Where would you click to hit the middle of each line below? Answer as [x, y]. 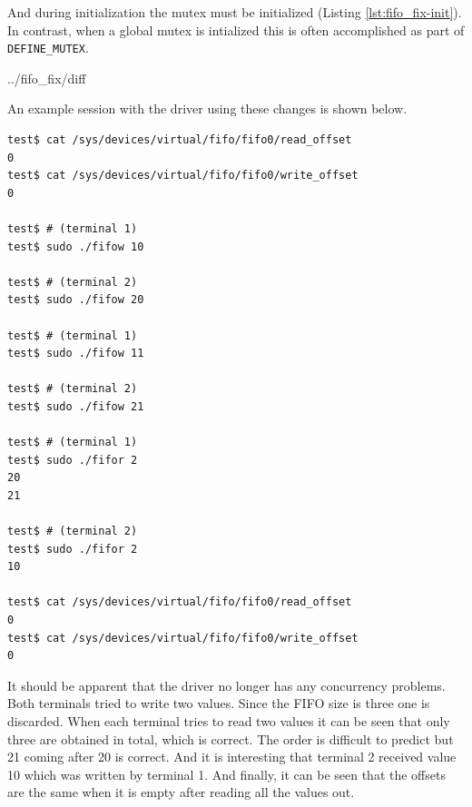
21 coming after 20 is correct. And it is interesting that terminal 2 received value [232, 757]
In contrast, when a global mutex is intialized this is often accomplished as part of [236, 30]
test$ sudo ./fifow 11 [76, 354]
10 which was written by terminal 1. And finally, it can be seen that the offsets [226, 774]
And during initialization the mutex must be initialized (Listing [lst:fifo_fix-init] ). [235, 12]
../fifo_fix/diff [47, 78]
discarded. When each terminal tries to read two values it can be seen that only [229, 721]
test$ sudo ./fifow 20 [76, 300]
